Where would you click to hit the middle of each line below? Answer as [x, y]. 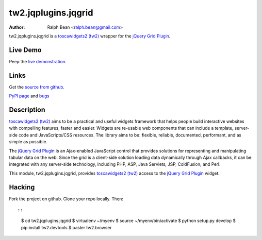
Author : [17, 27]
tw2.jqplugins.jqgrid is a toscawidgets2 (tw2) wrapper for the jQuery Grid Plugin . [90, 36]
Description [27, 110]
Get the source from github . [37, 87]
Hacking [22, 187]
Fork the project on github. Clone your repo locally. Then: [66, 199]
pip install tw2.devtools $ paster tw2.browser [66, 227]
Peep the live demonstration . [38, 61]
